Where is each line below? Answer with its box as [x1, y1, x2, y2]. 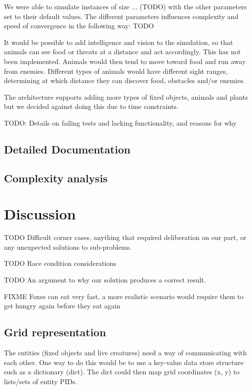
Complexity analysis [4, 170, 108, 185]
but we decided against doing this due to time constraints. [4, 101, 179, 111]
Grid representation [4, 325, 106, 340]
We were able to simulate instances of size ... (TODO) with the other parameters [4, 1, 247, 11]
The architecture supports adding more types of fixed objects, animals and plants [4, 91, 248, 102]
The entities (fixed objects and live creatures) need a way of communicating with [4, 347, 247, 357]
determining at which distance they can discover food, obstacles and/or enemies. [4, 75, 245, 86]
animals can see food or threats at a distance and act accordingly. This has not [4, 46, 241, 57]
